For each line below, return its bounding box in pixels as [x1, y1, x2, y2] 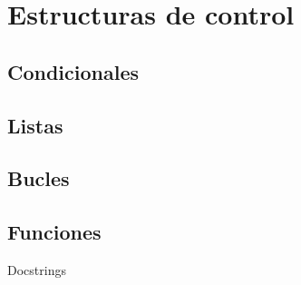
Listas [7, 111, 63, 139]
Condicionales [7, 57, 140, 85]
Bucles [7, 164, 70, 192]
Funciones [7, 218, 102, 246]
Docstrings [7, 260, 66, 279]
